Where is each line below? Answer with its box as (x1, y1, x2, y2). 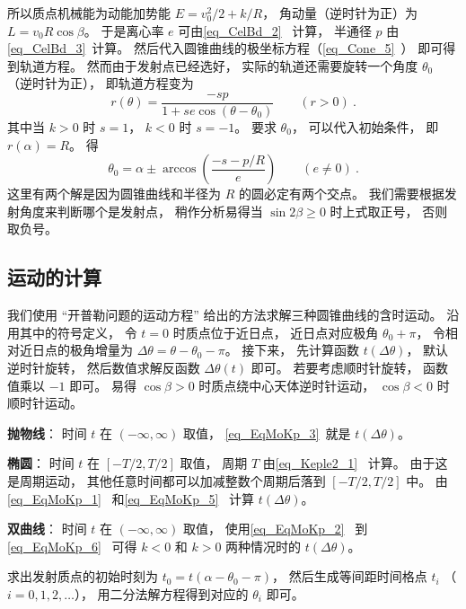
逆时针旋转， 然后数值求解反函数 (7, 357, 200, 376)
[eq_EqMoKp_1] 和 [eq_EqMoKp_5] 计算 (7, 489, 255, 507)
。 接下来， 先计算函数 (224, 340, 359, 359)
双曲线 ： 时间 (7, 519, 87, 538)
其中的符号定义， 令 (19, 322, 137, 341)
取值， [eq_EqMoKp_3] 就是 (182, 423, 351, 442)
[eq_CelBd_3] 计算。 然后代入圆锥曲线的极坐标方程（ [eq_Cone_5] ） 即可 (7, 39, 444, 57)
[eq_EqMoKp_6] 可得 (7, 536, 137, 555)
